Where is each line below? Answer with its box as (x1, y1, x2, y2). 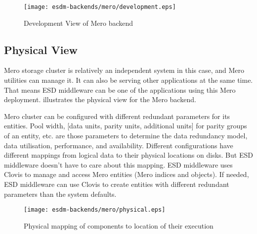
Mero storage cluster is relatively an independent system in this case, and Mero (4, 65, 245, 75)
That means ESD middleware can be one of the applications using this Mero (4, 84, 236, 95)
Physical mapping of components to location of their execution (24, 220, 214, 231)
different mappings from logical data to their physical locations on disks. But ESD (4, 150, 253, 160)
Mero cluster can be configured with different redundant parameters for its (4, 111, 230, 121)
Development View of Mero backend (24, 17, 133, 28)
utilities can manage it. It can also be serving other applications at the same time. (4, 75, 253, 85)
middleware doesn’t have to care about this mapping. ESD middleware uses (4, 159, 233, 170)
